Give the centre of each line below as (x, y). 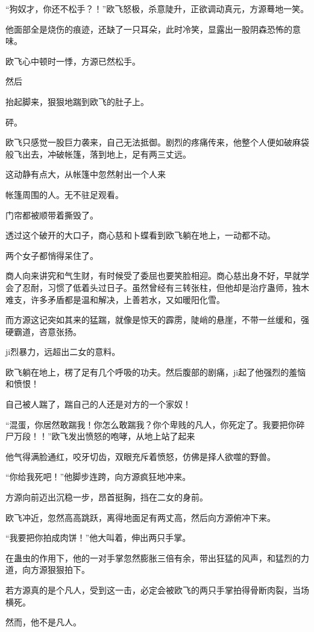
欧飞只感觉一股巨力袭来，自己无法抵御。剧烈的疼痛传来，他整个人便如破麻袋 (157, 142)
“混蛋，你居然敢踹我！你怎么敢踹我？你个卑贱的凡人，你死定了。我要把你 (151, 424)
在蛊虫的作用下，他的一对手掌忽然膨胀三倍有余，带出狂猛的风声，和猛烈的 (153, 557)
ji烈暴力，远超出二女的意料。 (63, 352)
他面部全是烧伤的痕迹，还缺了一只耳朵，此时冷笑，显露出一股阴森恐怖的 (149, 29)
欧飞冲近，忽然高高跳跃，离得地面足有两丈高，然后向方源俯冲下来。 (140, 517)
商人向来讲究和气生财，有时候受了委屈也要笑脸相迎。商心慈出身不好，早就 (153, 276)
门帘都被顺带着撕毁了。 (52, 215)
